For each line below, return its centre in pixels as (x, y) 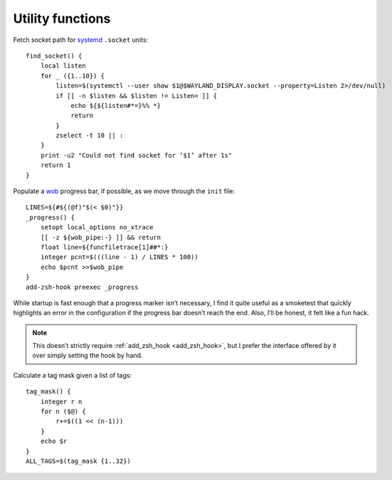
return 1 (55, 165)
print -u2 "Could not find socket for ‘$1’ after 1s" (136, 155)
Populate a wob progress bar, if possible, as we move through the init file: (124, 191)
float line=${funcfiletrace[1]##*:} (104, 247)
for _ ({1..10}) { (73, 76)
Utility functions (62, 18)
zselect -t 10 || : (90, 136)
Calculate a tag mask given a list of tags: (72, 375)
